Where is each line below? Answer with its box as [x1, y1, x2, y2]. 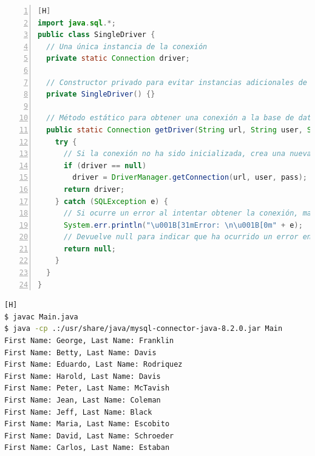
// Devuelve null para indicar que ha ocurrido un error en [63, 233, 312, 242]
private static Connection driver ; [46, 54, 190, 63]
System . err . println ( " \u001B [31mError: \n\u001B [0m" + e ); [63, 220, 303, 230]
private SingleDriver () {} [46, 90, 155, 99]
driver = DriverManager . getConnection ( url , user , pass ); [72, 173, 307, 182]
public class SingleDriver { [38, 30, 155, 39]
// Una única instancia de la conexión [46, 42, 208, 51]
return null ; [63, 244, 116, 253]
